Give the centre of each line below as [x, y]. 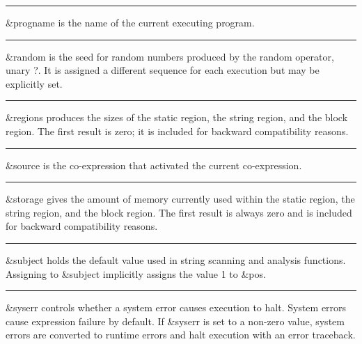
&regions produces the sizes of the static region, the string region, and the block [177, 117]
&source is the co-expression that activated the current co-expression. [154, 165]
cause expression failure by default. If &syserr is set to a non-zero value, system [175, 321]
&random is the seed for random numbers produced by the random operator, [170, 56]
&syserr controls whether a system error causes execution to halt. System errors [176, 307]
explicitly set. [34, 83]
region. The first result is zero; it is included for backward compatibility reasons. [177, 131]
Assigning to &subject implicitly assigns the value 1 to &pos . [136, 273]
